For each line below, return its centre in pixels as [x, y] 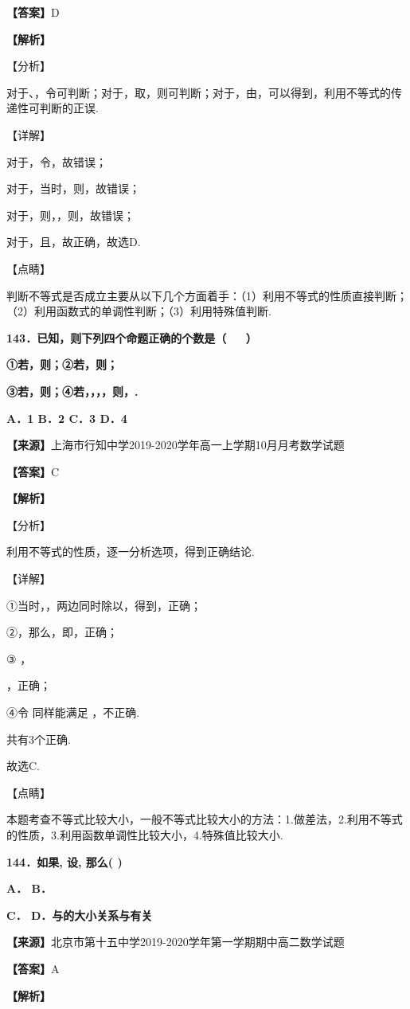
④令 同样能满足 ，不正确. [73, 712]
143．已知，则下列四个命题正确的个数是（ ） [132, 337]
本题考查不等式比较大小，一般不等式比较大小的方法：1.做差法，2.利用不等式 [205, 819]
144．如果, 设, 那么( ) [64, 861]
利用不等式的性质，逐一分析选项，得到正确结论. [131, 551]
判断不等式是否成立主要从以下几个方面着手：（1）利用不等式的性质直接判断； [207, 295]
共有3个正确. [39, 739]
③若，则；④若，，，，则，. [72, 391]
